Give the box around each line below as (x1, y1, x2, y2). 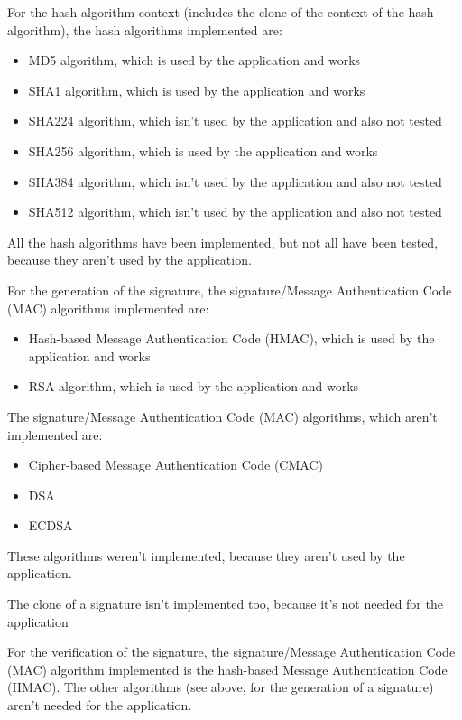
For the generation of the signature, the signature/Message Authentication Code (7, 280, 452, 299)
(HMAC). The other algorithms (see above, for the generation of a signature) (7, 678, 434, 697)
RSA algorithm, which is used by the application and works (28, 377, 359, 396)
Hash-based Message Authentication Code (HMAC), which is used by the (28, 329, 435, 348)
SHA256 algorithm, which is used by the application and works (28, 141, 378, 160)
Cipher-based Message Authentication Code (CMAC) (28, 455, 323, 474)
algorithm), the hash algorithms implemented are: (7, 20, 282, 39)
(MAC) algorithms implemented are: (7, 298, 209, 317)
